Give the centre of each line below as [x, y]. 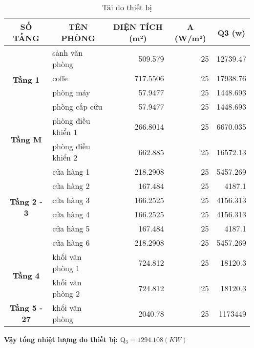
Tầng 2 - [26, 201]
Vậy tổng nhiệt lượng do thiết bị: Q [65, 339]
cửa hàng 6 [71, 243]
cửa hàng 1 [71, 172]
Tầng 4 [26, 275]
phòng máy [71, 92]
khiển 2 [65, 157]
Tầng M [26, 139]
